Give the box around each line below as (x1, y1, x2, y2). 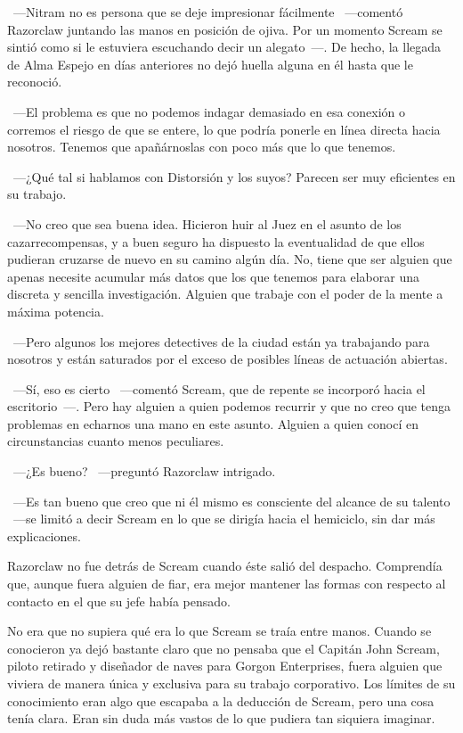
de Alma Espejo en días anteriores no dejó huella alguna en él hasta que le (7, 54, 413, 73)
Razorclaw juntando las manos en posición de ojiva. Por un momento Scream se (7, 20, 443, 38)
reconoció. (7, 72, 62, 91)
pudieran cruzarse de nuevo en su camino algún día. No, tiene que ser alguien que (7, 250, 452, 268)
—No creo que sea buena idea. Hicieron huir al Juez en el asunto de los (12, 214, 402, 233)
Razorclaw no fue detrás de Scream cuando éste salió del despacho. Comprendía (7, 556, 443, 575)
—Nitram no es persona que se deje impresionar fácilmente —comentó (12, 3, 403, 21)
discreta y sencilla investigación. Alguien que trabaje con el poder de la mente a (7, 284, 443, 303)
